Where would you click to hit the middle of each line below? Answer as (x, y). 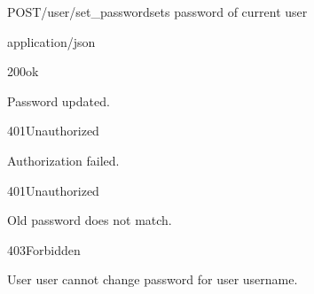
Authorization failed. (63, 160)
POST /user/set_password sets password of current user (157, 12)
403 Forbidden (44, 249)
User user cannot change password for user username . (153, 279)
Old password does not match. (90, 220)
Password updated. (59, 101)
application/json (51, 41)
